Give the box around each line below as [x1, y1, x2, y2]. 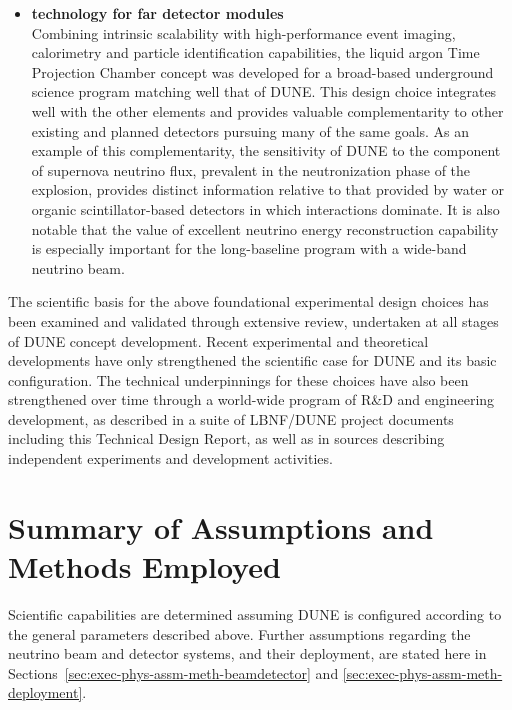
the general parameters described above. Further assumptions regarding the [8, 623, 471, 644]
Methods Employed [8, 546, 281, 587]
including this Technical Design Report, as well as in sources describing [8, 428, 445, 449]
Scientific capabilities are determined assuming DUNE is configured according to [8, 603, 502, 624]
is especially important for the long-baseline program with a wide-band [31, 238, 467, 259]
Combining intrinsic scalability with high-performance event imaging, [31, 22, 456, 43]
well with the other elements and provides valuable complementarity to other [31, 100, 504, 121]
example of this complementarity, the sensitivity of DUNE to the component [31, 140, 501, 161]
